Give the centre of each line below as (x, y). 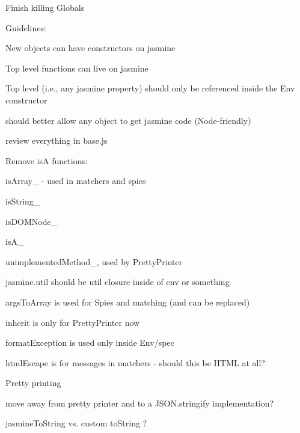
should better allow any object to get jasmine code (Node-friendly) (128, 120)
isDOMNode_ (32, 221)
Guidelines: (26, 27)
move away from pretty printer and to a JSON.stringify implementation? (140, 403)
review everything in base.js (57, 140)
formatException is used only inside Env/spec (90, 342)
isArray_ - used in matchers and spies (76, 181)
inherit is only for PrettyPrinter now (73, 322)
